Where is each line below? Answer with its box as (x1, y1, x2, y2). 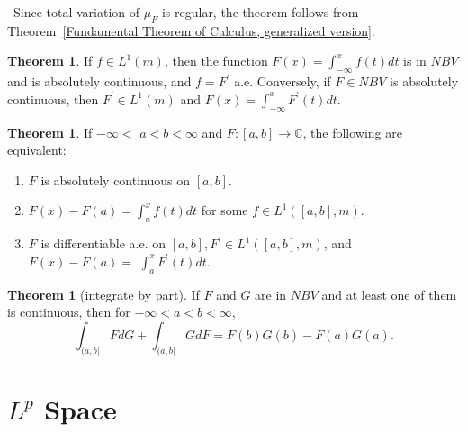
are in (255, 284, 287, 303)
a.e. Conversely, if (234, 72, 331, 91)
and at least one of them (321, 284, 457, 303)
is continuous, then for (7, 302, 130, 321)
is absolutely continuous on (40, 170, 190, 189)
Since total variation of (13, 3, 140, 21)
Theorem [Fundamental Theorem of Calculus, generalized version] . (7, 21, 375, 40)
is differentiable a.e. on (40, 234, 166, 253)
